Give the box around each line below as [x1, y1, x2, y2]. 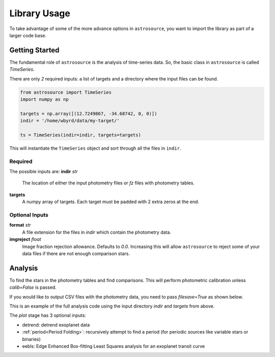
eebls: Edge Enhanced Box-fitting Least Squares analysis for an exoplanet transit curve [22, 343, 205, 349]
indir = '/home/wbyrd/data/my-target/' [20, 118, 120, 124]
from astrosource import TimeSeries [20, 89, 112, 95]
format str [9, 222, 31, 228]
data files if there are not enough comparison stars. [22, 250, 130, 257]
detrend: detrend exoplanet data [22, 321, 90, 328]
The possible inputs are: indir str [9, 169, 78, 175]
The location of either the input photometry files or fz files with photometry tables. [22, 180, 195, 186]
